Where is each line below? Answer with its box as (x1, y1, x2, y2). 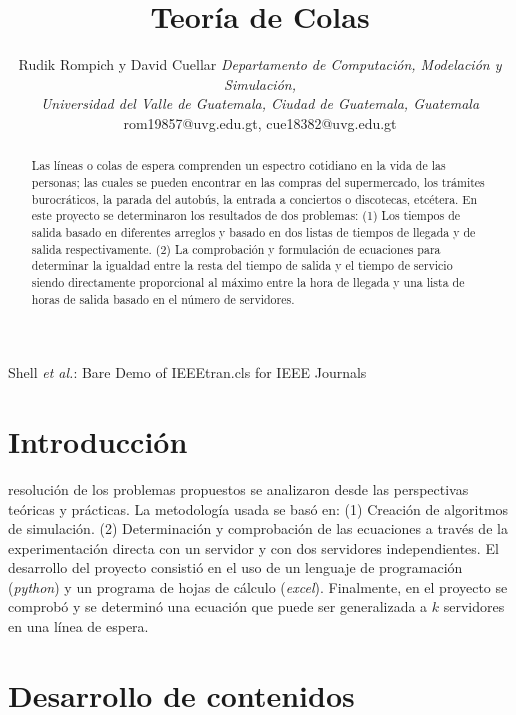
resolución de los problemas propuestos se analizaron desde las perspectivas (8, 478, 469, 499)
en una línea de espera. (8, 616, 149, 637)
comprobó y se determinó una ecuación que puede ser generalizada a (8, 596, 428, 617)
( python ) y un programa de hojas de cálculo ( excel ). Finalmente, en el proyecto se (8, 576, 508, 597)
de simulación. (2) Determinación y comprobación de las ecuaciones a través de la (8, 518, 508, 539)
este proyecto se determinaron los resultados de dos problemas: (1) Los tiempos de (31, 207, 461, 224)
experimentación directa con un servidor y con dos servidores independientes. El (8, 537, 499, 558)
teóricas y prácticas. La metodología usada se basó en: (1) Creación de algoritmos (8, 498, 509, 519)
